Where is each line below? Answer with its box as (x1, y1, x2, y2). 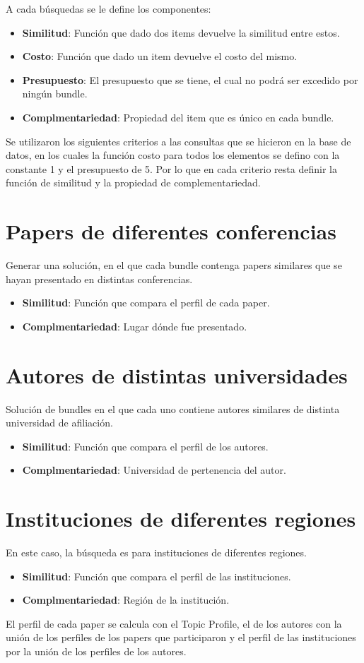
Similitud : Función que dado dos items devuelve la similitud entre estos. (22, 25, 340, 40)
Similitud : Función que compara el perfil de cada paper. (22, 295, 270, 310)
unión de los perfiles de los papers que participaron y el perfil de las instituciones (6, 630, 356, 645)
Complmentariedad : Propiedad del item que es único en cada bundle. (22, 109, 334, 124)
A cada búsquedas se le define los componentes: (6, 1, 211, 16)
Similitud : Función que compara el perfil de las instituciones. (22, 568, 291, 583)
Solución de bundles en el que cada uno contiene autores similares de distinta (6, 401, 340, 416)
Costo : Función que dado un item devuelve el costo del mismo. (22, 49, 298, 64)
